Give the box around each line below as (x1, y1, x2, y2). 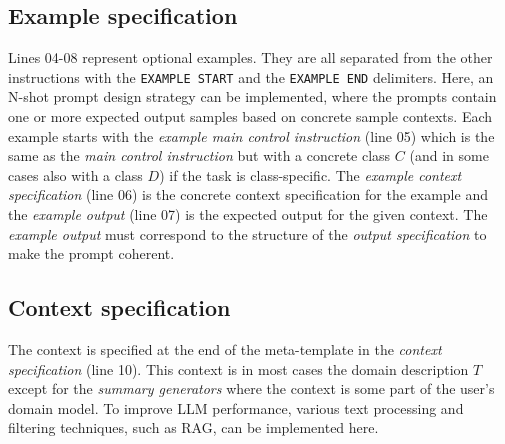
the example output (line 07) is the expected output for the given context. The (8, 204, 488, 225)
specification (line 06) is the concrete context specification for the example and (8, 184, 488, 205)
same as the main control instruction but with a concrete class (8, 145, 391, 166)
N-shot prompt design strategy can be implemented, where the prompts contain (8, 86, 497, 107)
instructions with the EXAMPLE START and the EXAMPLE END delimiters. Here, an (8, 66, 494, 87)
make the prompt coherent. (8, 243, 175, 264)
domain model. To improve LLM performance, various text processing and (8, 397, 464, 418)
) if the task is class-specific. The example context (159, 164, 462, 185)
